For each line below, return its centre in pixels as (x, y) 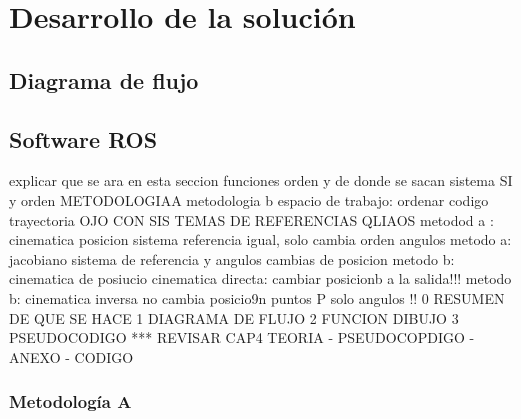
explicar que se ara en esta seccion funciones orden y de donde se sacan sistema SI (261, 180)
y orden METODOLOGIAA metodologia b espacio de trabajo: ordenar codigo (249, 199)
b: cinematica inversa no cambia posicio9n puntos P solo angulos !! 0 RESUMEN (257, 297)
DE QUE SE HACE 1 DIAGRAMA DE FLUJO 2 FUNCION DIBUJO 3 (234, 317)
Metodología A (70, 401)
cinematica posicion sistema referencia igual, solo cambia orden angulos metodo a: (260, 239)
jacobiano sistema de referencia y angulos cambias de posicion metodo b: (232, 258)
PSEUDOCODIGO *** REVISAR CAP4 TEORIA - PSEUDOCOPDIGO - (242, 337)
